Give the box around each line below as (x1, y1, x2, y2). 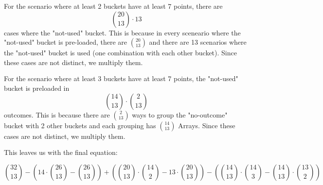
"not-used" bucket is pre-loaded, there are (4, 37, 127, 47)
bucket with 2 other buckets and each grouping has (4, 120, 156, 130)
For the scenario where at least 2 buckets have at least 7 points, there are (4, 1, 223, 11)
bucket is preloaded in (4, 83, 70, 93)
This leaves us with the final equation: (4, 147, 118, 157)
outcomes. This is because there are (4, 109, 110, 119)
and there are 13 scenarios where (149, 37, 247, 47)
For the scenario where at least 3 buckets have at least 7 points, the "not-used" (4, 73, 238, 84)
